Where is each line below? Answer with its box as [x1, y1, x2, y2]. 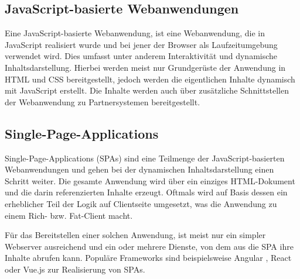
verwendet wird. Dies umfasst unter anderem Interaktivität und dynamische [5, 50, 278, 62]
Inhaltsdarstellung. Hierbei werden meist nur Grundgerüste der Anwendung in [5, 61, 286, 73]
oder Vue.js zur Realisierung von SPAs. [5, 263, 145, 275]
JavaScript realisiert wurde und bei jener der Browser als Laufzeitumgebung [5, 38, 278, 50]
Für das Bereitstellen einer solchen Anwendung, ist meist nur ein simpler [5, 229, 266, 241]
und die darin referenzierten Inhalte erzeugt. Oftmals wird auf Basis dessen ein [5, 186, 288, 198]
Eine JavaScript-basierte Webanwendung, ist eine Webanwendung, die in [5, 27, 265, 39]
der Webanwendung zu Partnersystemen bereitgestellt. [5, 95, 200, 108]
